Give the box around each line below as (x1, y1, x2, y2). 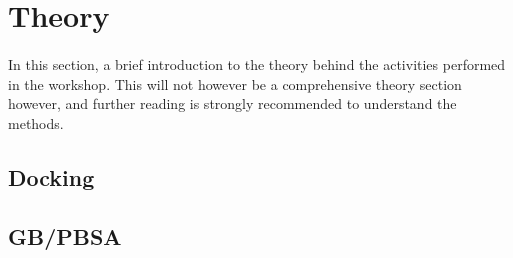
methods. (8, 112, 64, 133)
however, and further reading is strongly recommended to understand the (8, 93, 457, 114)
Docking (8, 161, 95, 192)
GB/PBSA (8, 220, 122, 251)
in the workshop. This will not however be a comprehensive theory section (8, 73, 462, 94)
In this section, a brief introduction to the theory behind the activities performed (8, 53, 506, 74)
